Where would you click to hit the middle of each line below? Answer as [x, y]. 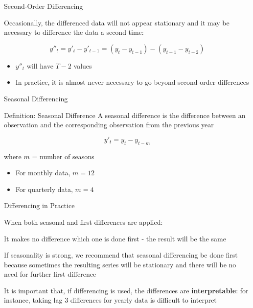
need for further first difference [50, 274]
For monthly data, [43, 173]
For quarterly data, [44, 189]
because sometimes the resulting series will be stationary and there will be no [120, 264]
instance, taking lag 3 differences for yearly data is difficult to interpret [110, 300]
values [83, 65]
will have [40, 65]
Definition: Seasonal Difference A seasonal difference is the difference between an [125, 115]
